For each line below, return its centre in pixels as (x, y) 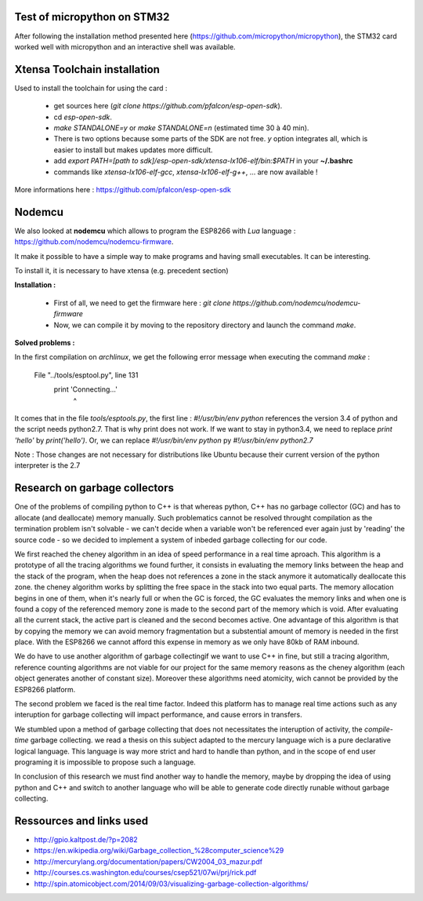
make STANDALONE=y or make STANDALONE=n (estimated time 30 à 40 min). (181, 128)
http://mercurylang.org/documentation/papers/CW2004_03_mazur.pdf (148, 861)
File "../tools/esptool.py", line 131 (86, 375)
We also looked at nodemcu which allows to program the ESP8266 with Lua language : (155, 231)
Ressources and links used (81, 821)
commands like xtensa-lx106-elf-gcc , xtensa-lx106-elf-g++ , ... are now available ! (186, 172)
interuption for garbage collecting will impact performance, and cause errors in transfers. (159, 715)
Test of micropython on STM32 (92, 17)
